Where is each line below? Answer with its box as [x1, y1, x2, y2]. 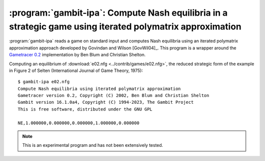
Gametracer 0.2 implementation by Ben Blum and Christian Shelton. [9, 52, 146, 58]
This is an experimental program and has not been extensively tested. [22, 142, 163, 148]
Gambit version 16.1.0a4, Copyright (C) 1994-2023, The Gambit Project [18, 99, 194, 105]
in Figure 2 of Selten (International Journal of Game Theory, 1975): [9, 68, 143, 73]
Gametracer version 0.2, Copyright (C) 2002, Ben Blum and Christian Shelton [18, 93, 210, 98]
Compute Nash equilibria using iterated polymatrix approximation [18, 86, 181, 92]
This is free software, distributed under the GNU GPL [18, 106, 153, 112]
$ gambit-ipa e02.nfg [18, 79, 70, 85]
